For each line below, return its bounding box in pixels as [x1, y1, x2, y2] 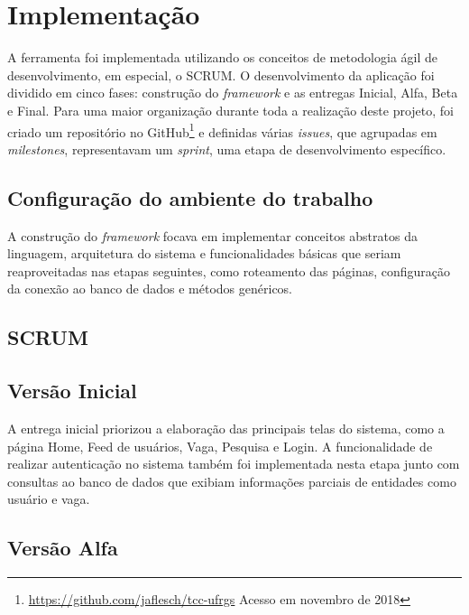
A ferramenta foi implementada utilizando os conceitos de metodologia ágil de [7, 48, 437, 67]
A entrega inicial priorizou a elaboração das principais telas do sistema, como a [7, 418, 445, 437]
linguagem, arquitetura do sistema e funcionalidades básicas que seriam [7, 244, 401, 263]
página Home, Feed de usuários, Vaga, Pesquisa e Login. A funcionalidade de [7, 436, 433, 455]
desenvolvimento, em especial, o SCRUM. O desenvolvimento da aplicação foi [7, 65, 435, 84]
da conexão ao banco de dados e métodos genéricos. [7, 279, 293, 298]
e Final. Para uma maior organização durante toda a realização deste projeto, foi [7, 100, 454, 119]
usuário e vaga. [7, 489, 90, 508]
